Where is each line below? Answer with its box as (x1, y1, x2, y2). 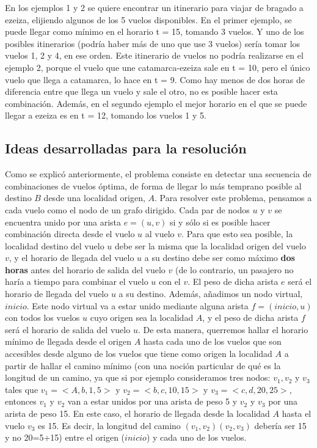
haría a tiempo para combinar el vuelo (5, 275, 148, 288)
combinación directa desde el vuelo (5, 227, 135, 240)
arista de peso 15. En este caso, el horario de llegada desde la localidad (5, 407, 270, 420)
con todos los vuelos (5, 311, 80, 324)
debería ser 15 (254, 419, 307, 431)
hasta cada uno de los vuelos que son (143, 335, 282, 348)
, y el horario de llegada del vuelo (9, 251, 134, 264)
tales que (5, 383, 38, 395)
